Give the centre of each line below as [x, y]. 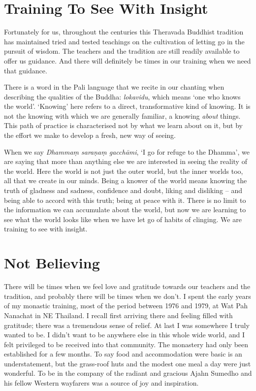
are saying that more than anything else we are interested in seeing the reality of [126, 161]
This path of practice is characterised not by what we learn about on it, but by [123, 125]
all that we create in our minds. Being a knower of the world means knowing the [126, 180]
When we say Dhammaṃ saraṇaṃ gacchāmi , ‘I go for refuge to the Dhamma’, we [127, 151]
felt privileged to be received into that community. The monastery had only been [126, 344]
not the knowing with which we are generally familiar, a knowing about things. [122, 115]
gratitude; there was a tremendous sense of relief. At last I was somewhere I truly [127, 325]
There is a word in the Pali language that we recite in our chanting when [114, 87]
